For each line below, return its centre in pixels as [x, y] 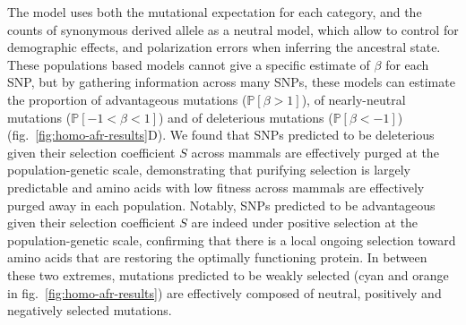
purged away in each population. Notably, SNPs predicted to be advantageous [221, 205]
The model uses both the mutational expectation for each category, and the [215, 12]
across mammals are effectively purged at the [315, 152]
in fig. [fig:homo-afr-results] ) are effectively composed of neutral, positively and [224, 292]
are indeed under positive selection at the [305, 222]
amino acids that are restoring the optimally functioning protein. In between [217, 257]
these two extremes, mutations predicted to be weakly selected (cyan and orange [228, 274]
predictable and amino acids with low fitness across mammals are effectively [216, 187]
